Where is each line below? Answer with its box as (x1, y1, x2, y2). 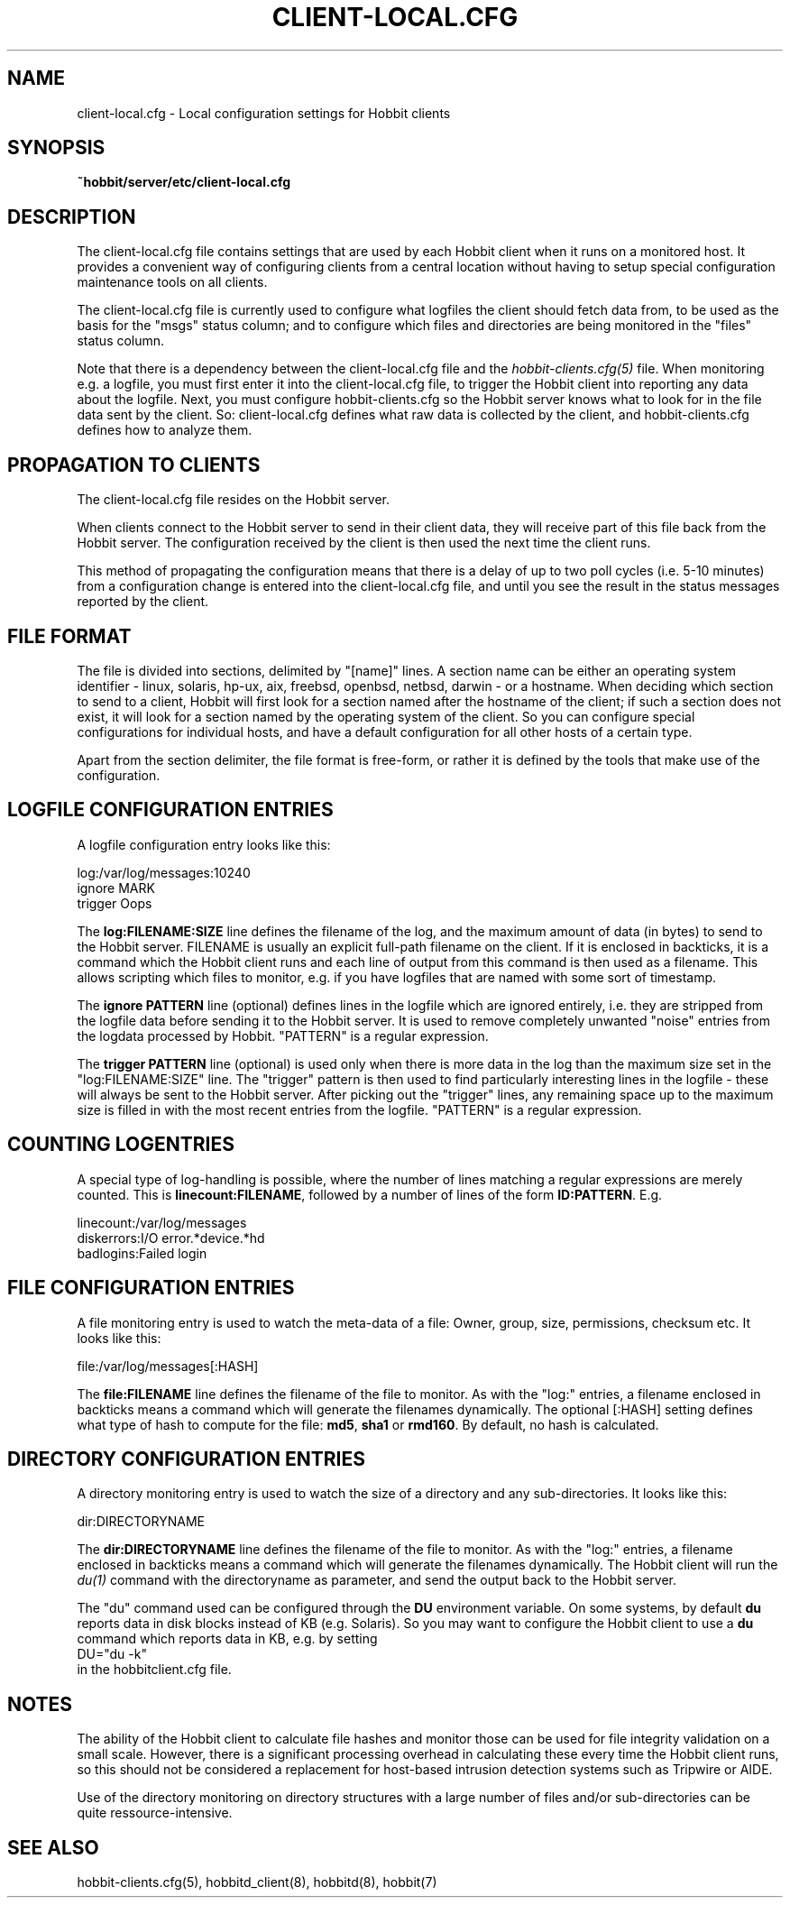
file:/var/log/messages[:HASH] (77, 1357, 259, 1374)
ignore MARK (77, 879, 155, 896)
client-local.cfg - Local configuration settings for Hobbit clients (77, 105, 451, 121)
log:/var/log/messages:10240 (77, 864, 251, 880)
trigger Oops (77, 895, 152, 911)
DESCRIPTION (7, 205, 136, 228)
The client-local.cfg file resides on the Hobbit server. (77, 492, 390, 508)
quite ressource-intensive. (77, 1805, 233, 1821)
